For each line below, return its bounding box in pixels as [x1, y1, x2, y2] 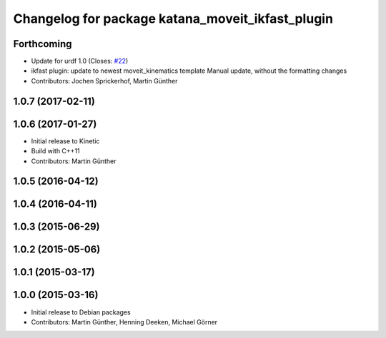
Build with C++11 [31, 147, 80, 155]
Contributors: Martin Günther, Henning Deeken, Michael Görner [31, 317, 218, 326]
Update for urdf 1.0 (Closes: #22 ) [31, 57, 129, 66]
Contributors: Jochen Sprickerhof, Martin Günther [31, 76, 178, 85]
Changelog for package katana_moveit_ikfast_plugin [13, 11, 334, 26]
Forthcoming [13, 38, 72, 50]
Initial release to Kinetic [31, 136, 100, 145]
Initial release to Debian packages [31, 307, 132, 317]
